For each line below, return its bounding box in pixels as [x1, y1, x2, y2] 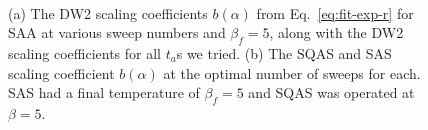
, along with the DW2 [269, 22, 404, 43]
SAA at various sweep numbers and [8, 22, 226, 43]
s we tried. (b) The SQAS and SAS [176, 42, 392, 63]
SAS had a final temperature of [8, 82, 200, 103]
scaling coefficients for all [8, 42, 162, 63]
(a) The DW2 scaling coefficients [8, 2, 208, 23]
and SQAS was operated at [248, 82, 415, 103]
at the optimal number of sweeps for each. [163, 62, 421, 83]
